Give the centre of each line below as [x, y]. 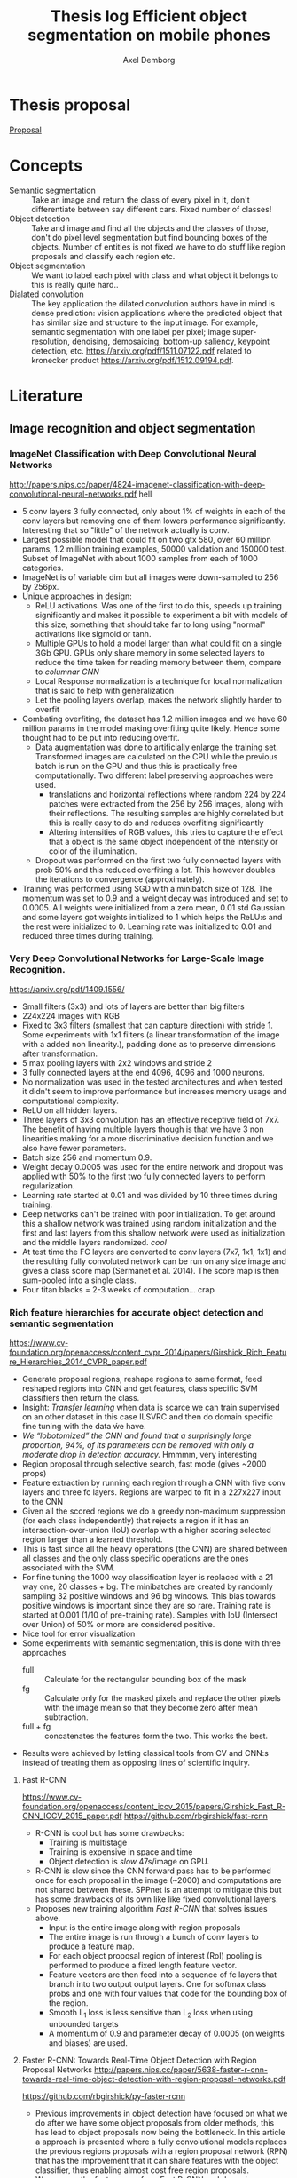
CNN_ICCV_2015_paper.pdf [72, 1816]
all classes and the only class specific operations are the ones [135, 1558]
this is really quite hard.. [75, 284]
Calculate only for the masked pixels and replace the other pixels [162, 1698]
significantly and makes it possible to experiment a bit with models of [161, 615]
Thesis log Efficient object [149, 16]
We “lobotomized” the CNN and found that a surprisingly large [137, 1435]
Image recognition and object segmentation [133, 429]
